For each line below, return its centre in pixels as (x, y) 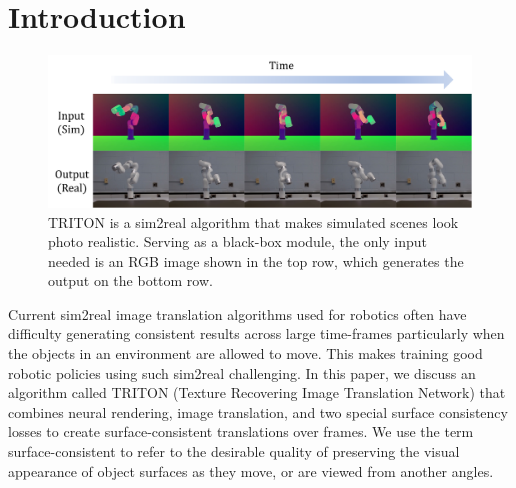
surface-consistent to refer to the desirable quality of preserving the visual (234, 451)
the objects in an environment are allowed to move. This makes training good (245, 353)
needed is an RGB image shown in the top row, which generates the (256, 260)
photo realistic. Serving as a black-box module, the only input (238, 241)
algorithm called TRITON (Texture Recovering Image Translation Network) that (257, 392)
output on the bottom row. (130, 280)
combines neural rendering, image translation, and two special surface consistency (258, 411)
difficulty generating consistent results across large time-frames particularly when (256, 333)
